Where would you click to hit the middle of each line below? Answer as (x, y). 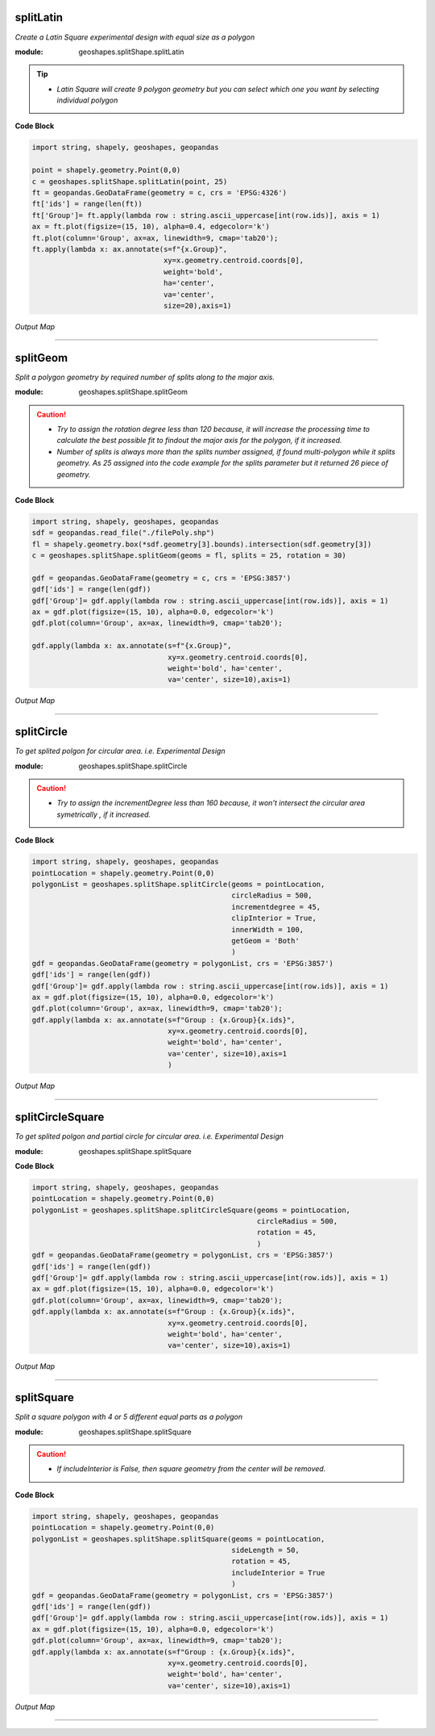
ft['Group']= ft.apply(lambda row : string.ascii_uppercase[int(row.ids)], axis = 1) (206, 215)
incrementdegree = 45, (276, 907)
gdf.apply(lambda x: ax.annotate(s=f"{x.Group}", (132, 646)
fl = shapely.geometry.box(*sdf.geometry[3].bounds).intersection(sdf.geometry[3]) (202, 544)
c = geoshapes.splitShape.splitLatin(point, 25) (130, 181)
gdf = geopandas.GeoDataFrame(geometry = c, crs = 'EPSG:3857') (162, 578)
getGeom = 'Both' (265, 941)
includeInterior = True (278, 1573)
